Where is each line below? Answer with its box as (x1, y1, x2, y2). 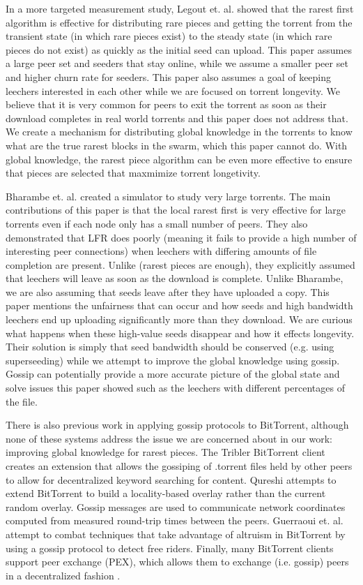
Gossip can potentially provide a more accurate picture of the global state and (6, 366, 340, 381)
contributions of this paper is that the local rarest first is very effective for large (6, 202, 346, 217)
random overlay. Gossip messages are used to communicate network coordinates (6, 499, 346, 514)
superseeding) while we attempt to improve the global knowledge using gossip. (6, 353, 340, 367)
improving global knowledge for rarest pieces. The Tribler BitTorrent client (6, 445, 325, 459)
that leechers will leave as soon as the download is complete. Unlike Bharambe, (6, 271, 343, 286)
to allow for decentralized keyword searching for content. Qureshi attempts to (6, 472, 337, 487)
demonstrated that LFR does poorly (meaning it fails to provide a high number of (6, 230, 357, 244)
